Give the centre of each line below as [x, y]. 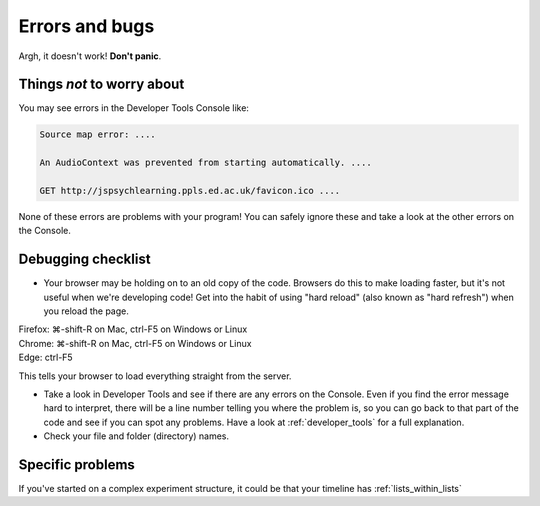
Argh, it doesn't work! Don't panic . [90, 56]
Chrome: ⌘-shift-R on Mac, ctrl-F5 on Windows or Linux [135, 343]
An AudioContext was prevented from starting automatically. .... [205, 163]
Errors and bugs [86, 26]
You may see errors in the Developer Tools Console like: [134, 108]
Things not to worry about [101, 84]
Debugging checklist [84, 259]
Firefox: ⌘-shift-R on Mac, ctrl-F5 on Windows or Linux [133, 329]
